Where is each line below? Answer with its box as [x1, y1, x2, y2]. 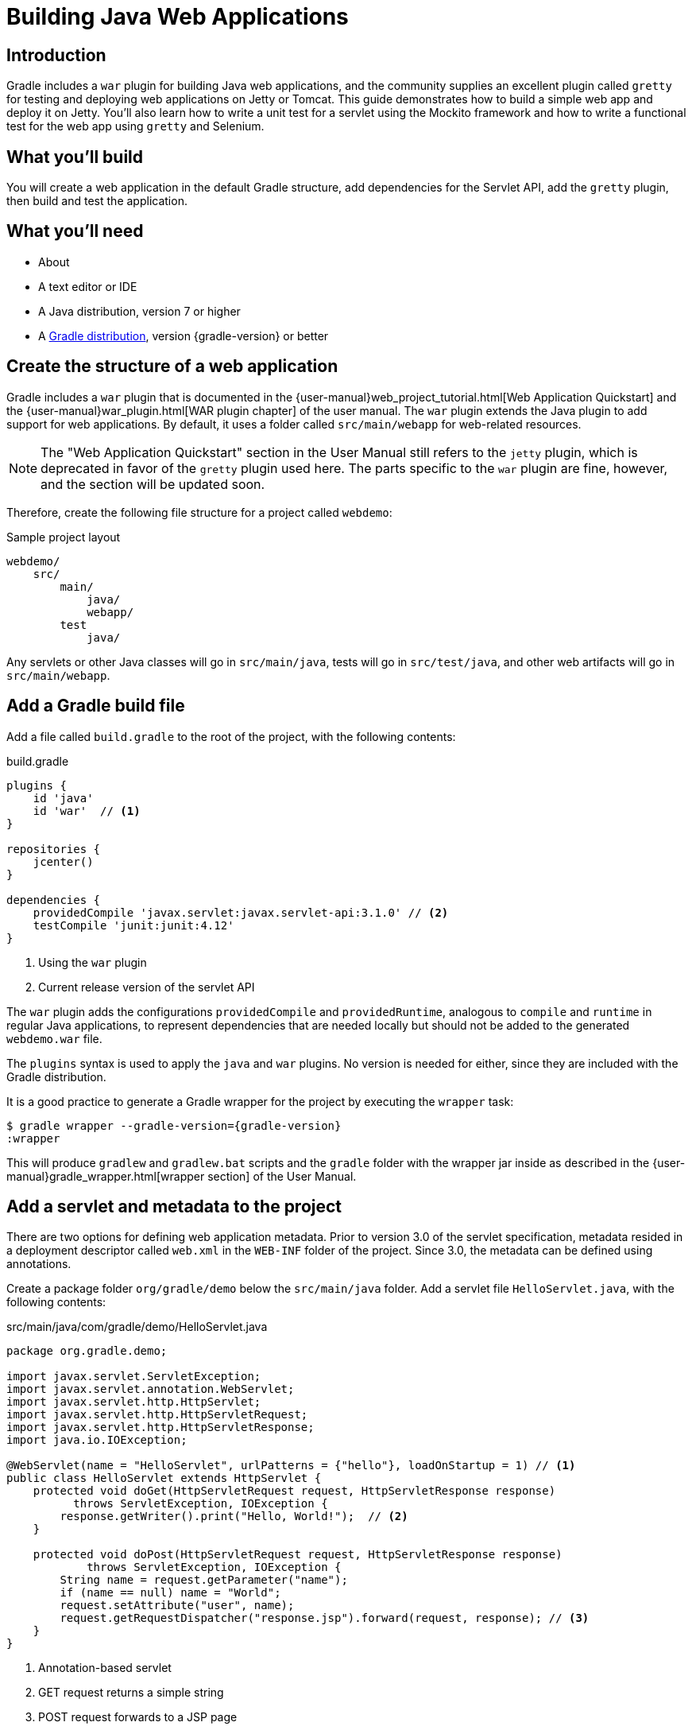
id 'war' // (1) [33, 804, 141, 817]
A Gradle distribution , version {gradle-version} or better [38, 328, 329, 343]
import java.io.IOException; [6, 1433, 187, 1447]
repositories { [6, 842, 101, 855]
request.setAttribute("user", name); [60, 1599, 295, 1612]
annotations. [6, 1257, 72, 1271]
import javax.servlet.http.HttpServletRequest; [6, 1408, 308, 1422]
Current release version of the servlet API [38, 979, 255, 994]
